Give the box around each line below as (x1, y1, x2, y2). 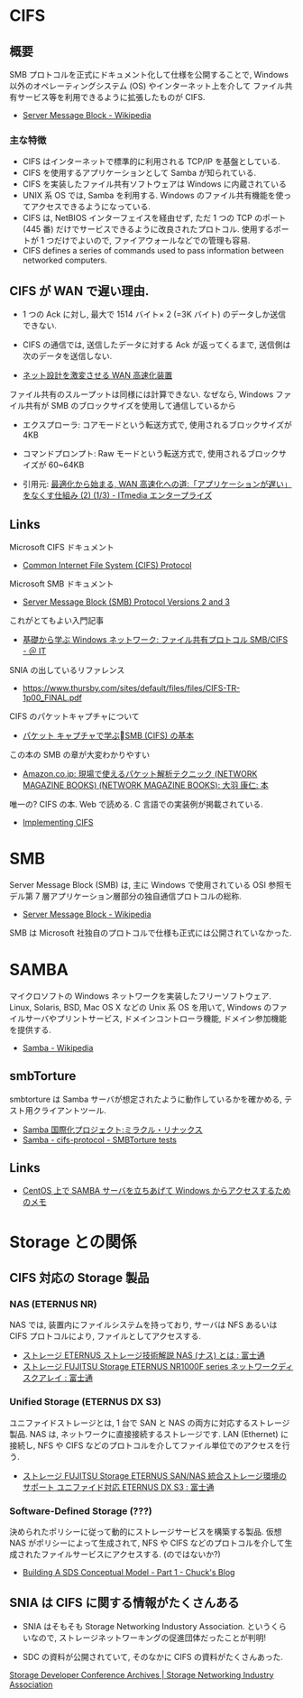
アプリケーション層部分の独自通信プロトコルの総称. (49, 891, 242, 901)
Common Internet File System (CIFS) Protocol (22, 559, 192, 570)
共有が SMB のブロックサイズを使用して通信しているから (24, 401, 236, 411)
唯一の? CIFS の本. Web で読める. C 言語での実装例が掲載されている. (9, 798, 263, 809)
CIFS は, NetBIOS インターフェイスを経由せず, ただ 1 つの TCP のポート (22, 213, 287, 224)
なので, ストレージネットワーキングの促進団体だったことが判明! (30, 1632, 267, 1643)
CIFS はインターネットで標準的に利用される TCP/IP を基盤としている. (22, 156, 280, 167)
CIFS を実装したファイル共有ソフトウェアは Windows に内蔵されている (22, 179, 287, 189)
